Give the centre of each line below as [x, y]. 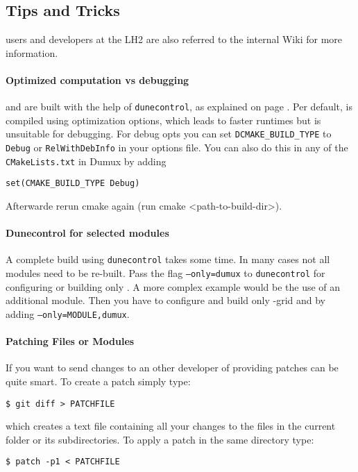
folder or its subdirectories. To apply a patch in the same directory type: [160, 439]
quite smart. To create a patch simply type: [98, 381]
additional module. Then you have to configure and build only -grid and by [165, 300]
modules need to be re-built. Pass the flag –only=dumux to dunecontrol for [165, 273]
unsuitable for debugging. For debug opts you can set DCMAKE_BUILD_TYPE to [169, 134]
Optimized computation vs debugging [97, 79]
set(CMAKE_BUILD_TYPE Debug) [73, 184]
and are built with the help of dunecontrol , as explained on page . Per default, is [179, 107]
